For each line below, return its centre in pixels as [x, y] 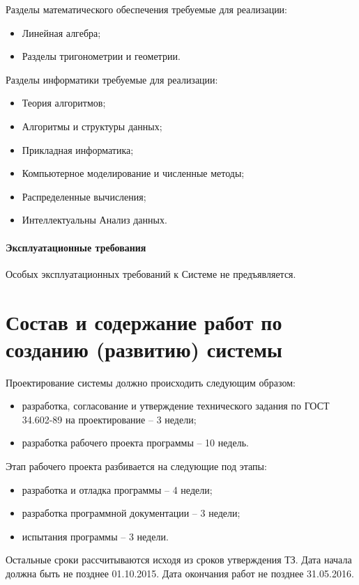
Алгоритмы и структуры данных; [92, 126]
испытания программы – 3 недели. [95, 536]
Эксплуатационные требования [76, 247]
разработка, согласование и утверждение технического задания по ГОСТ [176, 406]
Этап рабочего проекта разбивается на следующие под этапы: [136, 466]
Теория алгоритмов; [64, 103]
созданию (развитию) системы [144, 349]
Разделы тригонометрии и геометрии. [101, 56]
